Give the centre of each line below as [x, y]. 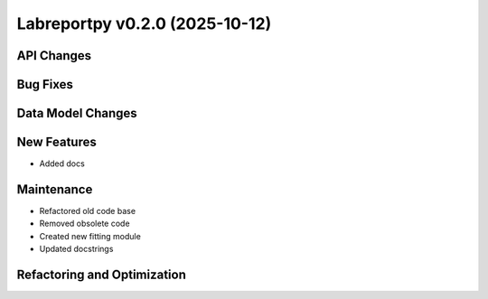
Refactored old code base [87, 211]
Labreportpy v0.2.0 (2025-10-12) [144, 23]
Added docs [62, 164]
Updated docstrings [76, 249]
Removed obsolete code [84, 224]
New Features [56, 142]
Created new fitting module [90, 236]
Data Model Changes [77, 113]
